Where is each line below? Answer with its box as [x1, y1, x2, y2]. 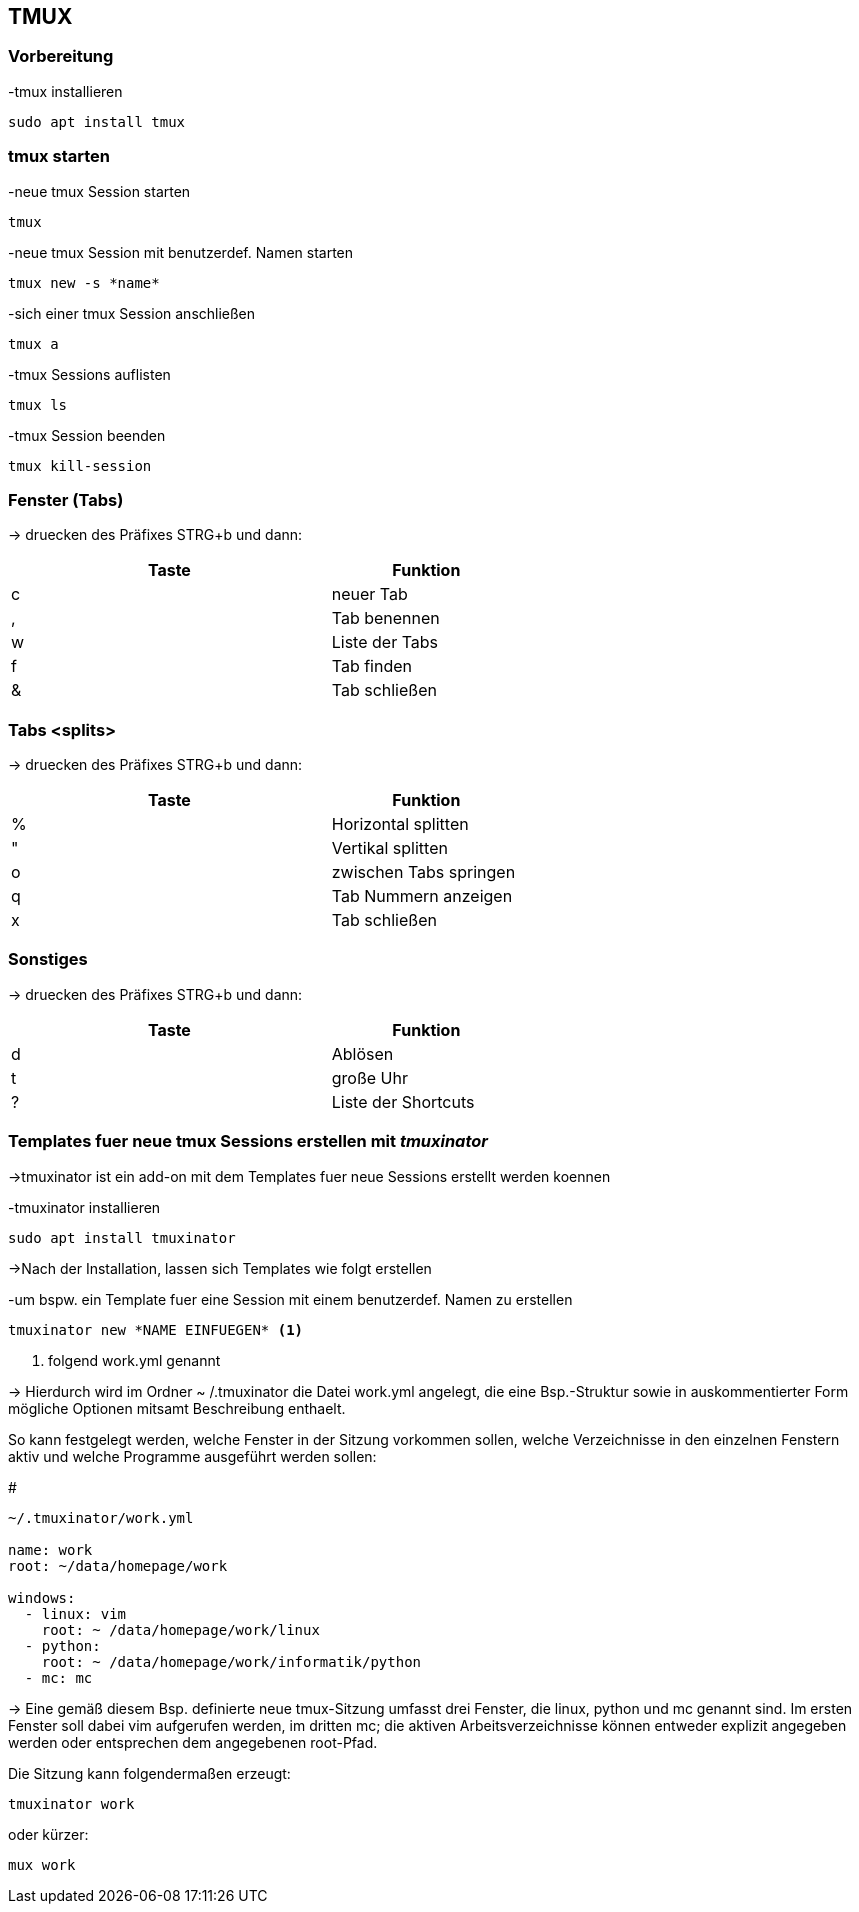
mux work [8, 1856, 76, 1873]
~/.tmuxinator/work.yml [8, 1509, 194, 1526]
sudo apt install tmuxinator [8, 1229, 236, 1246]
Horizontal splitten [331, 814, 469, 835]
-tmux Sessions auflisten [8, 365, 171, 383]
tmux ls [8, 396, 68, 413]
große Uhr [331, 1067, 408, 1088]
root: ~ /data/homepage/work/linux [41, 1621, 320, 1638]
